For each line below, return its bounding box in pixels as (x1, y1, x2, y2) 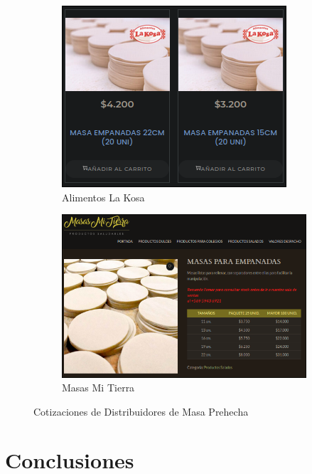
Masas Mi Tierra (62, 380, 135, 395)
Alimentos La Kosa (62, 189, 145, 204)
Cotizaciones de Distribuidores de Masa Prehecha (33, 404, 249, 418)
